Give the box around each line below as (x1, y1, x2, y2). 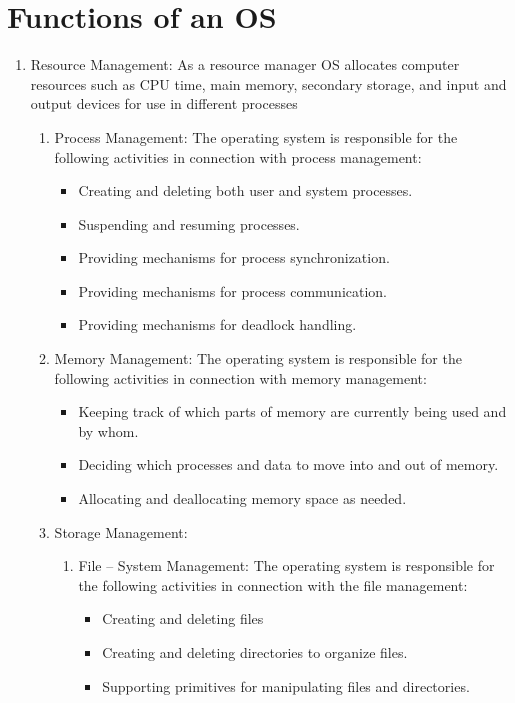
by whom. (78, 420, 139, 441)
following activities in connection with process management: (54, 146, 422, 167)
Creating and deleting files (102, 608, 264, 629)
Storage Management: (54, 521, 188, 542)
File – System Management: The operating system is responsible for (78, 555, 495, 576)
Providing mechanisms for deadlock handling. (78, 314, 357, 335)
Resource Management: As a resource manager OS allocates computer (30, 54, 460, 75)
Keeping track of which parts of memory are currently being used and (78, 401, 507, 422)
